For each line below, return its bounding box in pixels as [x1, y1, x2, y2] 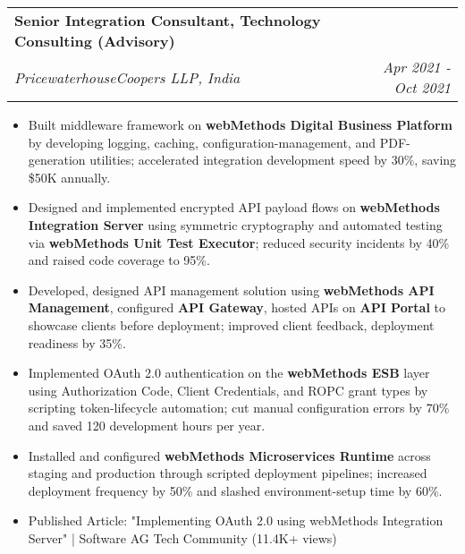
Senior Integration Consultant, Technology [14, 10, 321, 30]
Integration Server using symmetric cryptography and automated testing [28, 215, 443, 234]
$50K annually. [28, 167, 111, 186]
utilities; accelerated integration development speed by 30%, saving [89, 150, 457, 169]
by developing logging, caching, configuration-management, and [28, 132, 376, 151]
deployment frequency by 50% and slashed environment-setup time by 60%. [28, 481, 443, 499]
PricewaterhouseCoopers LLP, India [14, 66, 241, 88]
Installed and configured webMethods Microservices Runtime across [28, 446, 431, 465]
